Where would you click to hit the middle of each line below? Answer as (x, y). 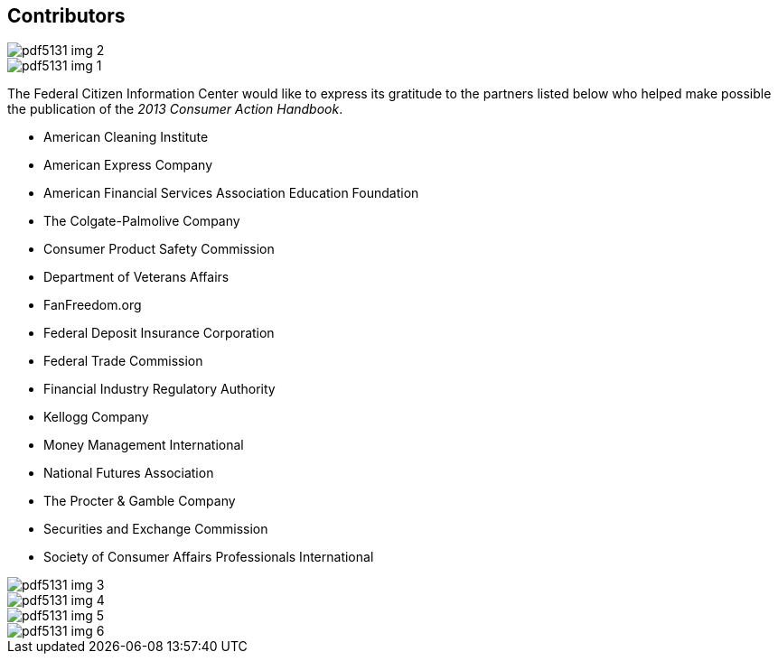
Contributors (66, 16)
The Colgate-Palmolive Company (142, 221)
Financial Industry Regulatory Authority (159, 389)
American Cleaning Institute (126, 137)
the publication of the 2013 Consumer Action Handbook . (175, 109)
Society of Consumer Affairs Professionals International (209, 557)
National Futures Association (129, 473)
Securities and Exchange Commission (156, 529)
